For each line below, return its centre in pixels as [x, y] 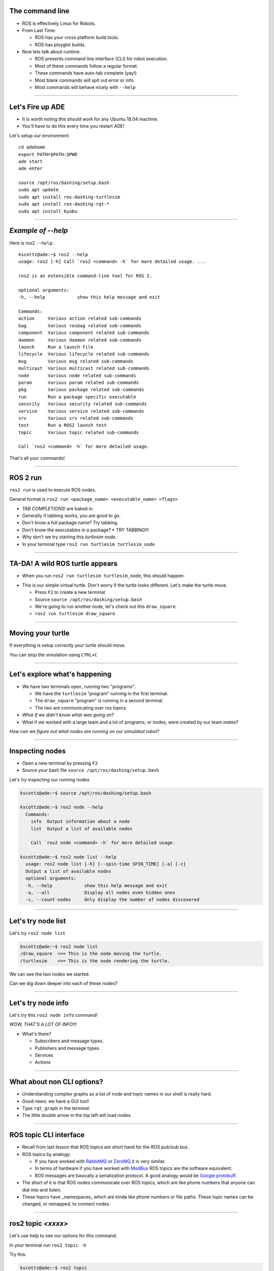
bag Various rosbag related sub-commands [80, 326]
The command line [39, 11]
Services [44, 1055]
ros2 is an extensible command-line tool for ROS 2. [85, 276]
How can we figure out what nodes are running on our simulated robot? [84, 731]
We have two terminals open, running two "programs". [79, 686]
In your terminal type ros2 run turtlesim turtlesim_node [89, 544]
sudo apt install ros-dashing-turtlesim [69, 197]
